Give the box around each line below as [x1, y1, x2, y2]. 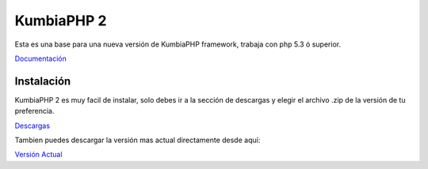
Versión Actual [14, 150, 63, 160]
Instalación [14, 74, 71, 88]
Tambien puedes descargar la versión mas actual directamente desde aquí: [14, 135, 261, 145]
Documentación [14, 54, 67, 63]
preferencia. [14, 107, 55, 116]
